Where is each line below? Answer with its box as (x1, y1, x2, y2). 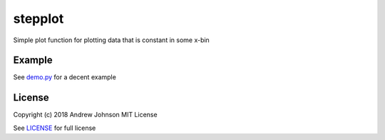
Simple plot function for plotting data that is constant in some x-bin (13, 36, 210, 44)
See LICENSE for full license (13, 124, 96, 132)
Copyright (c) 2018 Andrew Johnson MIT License (13, 111, 158, 119)
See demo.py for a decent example (13, 73, 117, 81)
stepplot (13, 11, 64, 26)
